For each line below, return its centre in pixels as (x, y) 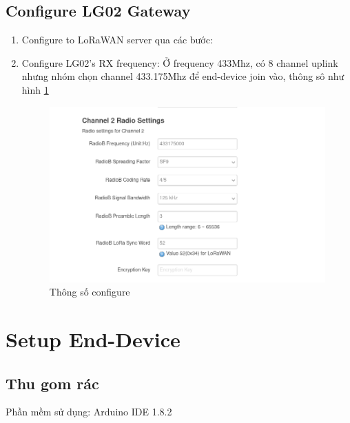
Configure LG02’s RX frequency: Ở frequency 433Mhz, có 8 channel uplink (180, 62)
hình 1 (35, 89)
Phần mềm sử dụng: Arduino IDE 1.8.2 (89, 412)
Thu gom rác (52, 383)
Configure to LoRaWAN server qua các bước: (117, 40)
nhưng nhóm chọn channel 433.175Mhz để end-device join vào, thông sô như (183, 76)
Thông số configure (90, 292)
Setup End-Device (93, 339)
